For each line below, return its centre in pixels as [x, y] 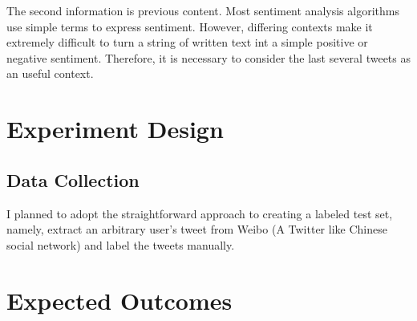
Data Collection [73, 179]
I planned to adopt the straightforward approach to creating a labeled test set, [200, 213]
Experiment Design [115, 129]
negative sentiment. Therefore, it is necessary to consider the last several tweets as [208, 57]
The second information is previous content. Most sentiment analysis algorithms [203, 10]
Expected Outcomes [119, 300]
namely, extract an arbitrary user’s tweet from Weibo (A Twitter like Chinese [197, 229]
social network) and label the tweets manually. [121, 244]
